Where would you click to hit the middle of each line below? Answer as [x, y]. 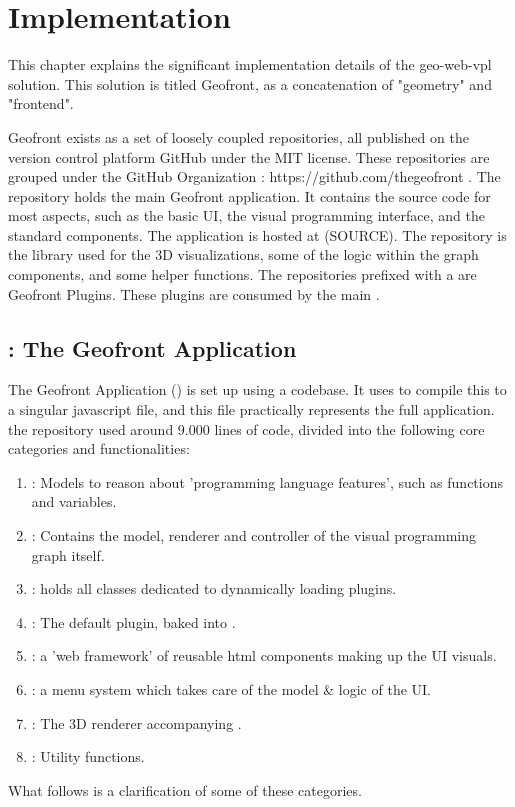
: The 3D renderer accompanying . [136, 722]
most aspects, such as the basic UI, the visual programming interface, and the [247, 215]
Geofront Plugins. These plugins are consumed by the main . [194, 293]
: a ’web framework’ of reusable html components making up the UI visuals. [264, 655]
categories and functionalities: [99, 448]
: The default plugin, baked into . [133, 621]
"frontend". [41, 103]
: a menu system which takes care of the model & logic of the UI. [231, 688]
